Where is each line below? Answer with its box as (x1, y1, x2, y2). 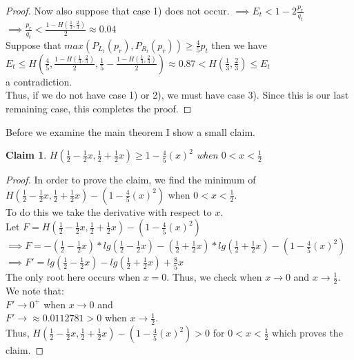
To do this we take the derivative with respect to (6, 204, 212, 219)
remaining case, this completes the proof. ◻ (6, 101, 192, 116)
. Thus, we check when (166, 270, 262, 284)
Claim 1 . (6, 148, 47, 162)
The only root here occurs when (6, 270, 141, 284)
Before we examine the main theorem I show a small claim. (6, 124, 256, 139)
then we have (211, 37, 267, 52)
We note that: (6, 283, 64, 298)
